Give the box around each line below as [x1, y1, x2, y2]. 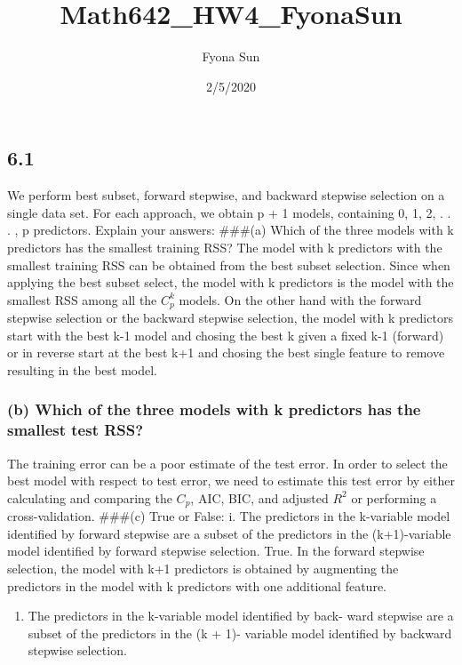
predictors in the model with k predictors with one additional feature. [7, 576, 386, 595]
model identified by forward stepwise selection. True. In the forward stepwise [7, 541, 425, 560]
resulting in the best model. [7, 360, 157, 379]
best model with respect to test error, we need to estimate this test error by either [7, 471, 455, 490]
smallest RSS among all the [7, 290, 157, 308]
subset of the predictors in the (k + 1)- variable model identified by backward [28, 623, 452, 642]
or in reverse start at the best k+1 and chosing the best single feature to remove [7, 343, 445, 362]
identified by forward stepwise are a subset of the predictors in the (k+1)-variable [7, 524, 451, 542]
